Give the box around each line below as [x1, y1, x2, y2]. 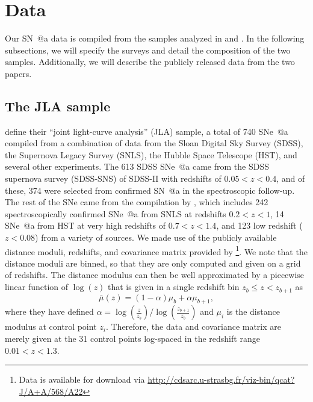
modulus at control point [5, 320, 97, 333]
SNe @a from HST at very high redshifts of [5, 219, 166, 232]
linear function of [5, 280, 69, 293]
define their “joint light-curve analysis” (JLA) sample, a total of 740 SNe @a [5, 125, 288, 137]
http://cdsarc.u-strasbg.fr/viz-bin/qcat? [147, 373, 295, 386]
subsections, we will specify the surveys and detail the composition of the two [5, 43, 291, 56]
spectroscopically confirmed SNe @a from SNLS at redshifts [5, 207, 226, 220]
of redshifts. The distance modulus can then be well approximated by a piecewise [5, 268, 305, 281]
